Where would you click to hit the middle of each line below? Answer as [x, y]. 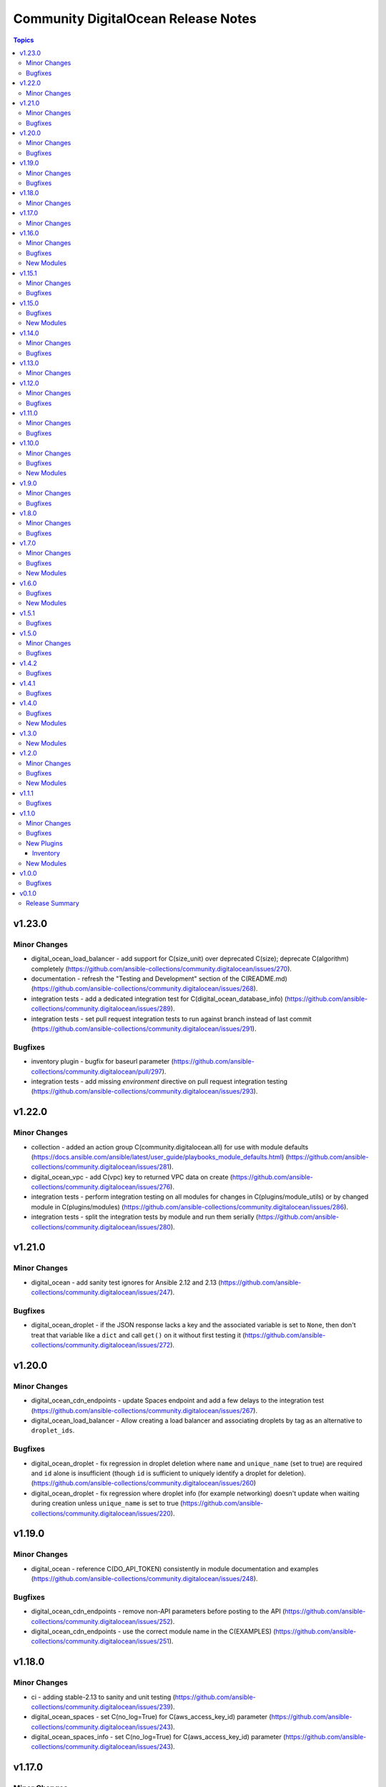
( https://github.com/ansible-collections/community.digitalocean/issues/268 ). [144, 989]
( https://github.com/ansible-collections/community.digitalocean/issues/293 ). [144, 1091]
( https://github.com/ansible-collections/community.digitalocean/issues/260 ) [144, 1483]
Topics [24, 40]
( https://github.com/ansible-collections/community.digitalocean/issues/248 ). [144, 1579]
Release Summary [53, 904]
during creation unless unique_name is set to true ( [107, 1503]
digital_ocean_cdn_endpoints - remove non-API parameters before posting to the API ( [158, 1611]
